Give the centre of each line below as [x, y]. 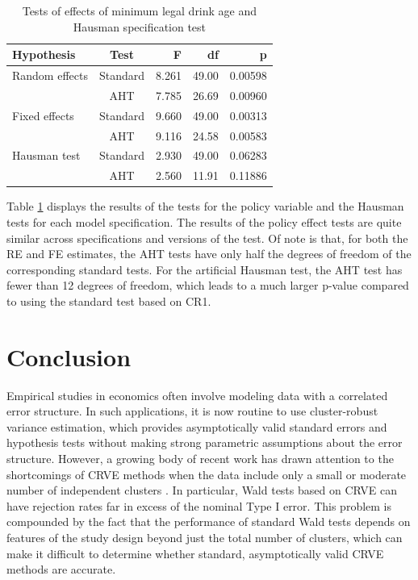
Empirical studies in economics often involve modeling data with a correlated [197, 395]
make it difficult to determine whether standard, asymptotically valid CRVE [195, 553]
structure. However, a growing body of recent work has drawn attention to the [200, 458]
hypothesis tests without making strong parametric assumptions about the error [205, 442]
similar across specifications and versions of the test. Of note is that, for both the [207, 238]
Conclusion [69, 356]
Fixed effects [43, 115]
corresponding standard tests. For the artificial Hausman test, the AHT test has [205, 269]
